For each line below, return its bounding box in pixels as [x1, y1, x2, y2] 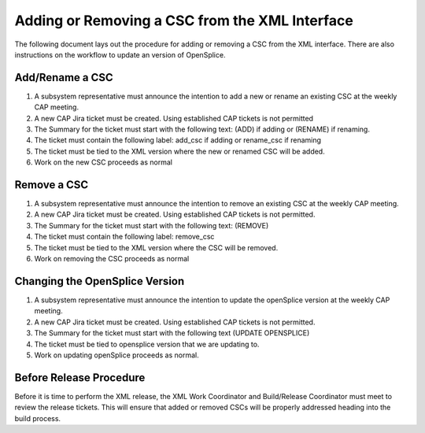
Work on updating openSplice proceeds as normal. [34, 350, 200, 360]
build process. [14, 413, 61, 423]
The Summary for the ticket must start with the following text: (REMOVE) [34, 220, 269, 230]
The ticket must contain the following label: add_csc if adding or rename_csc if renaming [34, 135, 322, 145]
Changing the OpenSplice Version [14, 274, 185, 287]
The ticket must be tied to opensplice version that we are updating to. [34, 339, 260, 349]
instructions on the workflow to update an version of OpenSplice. [14, 50, 226, 59]
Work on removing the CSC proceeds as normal [34, 254, 190, 264]
